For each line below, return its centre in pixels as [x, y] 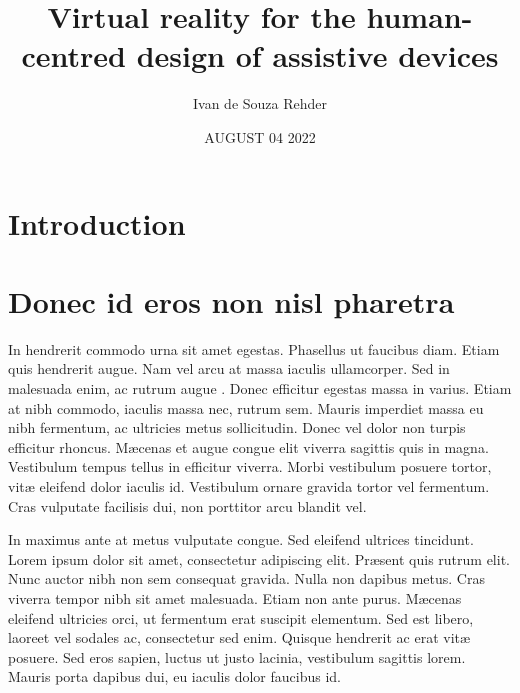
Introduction [97, 222]
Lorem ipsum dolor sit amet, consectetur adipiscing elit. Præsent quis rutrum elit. [259, 558]
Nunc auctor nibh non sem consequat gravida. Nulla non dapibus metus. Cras [246, 578]
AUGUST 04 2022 [260, 136]
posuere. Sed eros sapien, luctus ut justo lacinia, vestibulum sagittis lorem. [237, 656]
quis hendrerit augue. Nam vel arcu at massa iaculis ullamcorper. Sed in [229, 368]
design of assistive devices [317, 55]
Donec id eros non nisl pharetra [231, 300]
